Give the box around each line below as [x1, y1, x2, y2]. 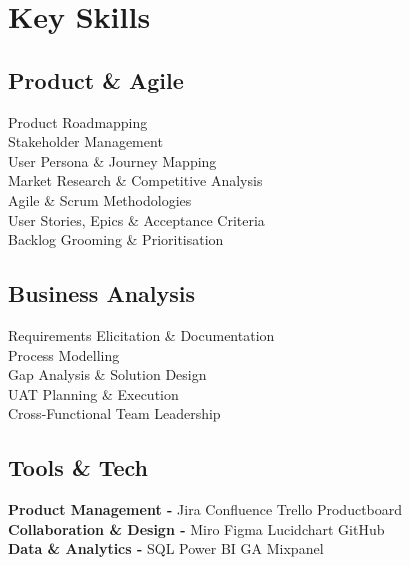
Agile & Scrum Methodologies [8, 189, 192, 210]
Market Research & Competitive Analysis [8, 170, 263, 191]
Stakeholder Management [8, 131, 163, 152]
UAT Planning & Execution [8, 383, 179, 404]
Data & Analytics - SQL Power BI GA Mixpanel [8, 538, 324, 559]
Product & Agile [8, 64, 184, 95]
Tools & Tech [8, 452, 149, 483]
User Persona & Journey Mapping [8, 150, 217, 171]
